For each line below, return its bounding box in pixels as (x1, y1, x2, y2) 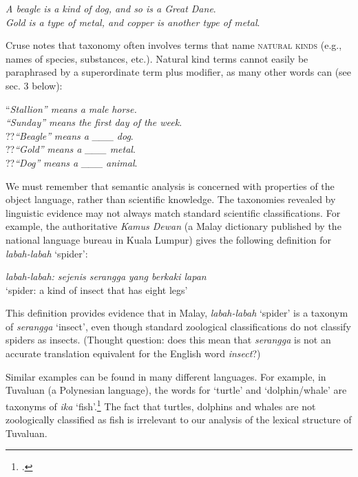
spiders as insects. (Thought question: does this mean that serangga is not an (6, 332, 331, 347)
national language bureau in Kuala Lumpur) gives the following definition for (6, 232, 331, 246)
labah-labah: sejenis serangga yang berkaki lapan (6, 269, 207, 284)
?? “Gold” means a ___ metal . (6, 142, 136, 156)
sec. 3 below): (6, 78, 63, 92)
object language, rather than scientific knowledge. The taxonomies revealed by (6, 192, 336, 206)
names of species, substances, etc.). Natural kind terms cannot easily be (6, 51, 308, 65)
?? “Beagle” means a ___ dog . (6, 128, 134, 142)
